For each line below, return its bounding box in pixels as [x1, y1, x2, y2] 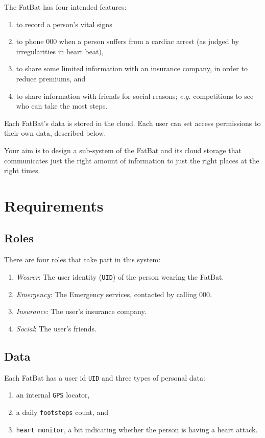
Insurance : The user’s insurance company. [16, 306, 147, 317]
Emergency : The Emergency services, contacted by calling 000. [16, 288, 212, 299]
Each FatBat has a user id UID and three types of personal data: [4, 372, 205, 383]
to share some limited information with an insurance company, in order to [16, 63, 248, 74]
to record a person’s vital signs [16, 18, 112, 29]
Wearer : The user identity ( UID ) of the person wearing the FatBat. [16, 271, 224, 282]
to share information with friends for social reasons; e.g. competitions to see [16, 90, 254, 101]
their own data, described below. [4, 128, 106, 138]
